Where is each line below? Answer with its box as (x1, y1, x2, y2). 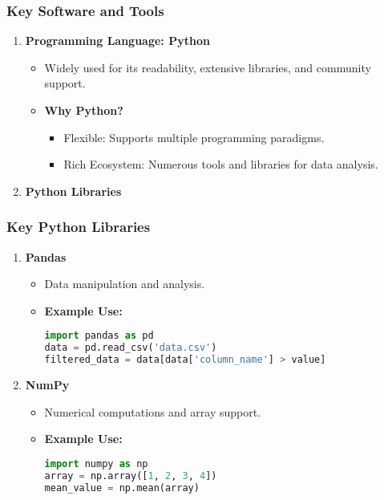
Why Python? (44, 102, 123, 118)
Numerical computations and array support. (44, 403, 261, 420)
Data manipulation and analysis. (44, 275, 205, 292)
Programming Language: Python (25, 32, 210, 49)
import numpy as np (44, 457, 148, 470)
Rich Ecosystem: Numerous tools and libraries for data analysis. (63, 156, 378, 173)
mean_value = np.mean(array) (44, 482, 200, 494)
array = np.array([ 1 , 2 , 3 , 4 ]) (44, 470, 217, 482)
